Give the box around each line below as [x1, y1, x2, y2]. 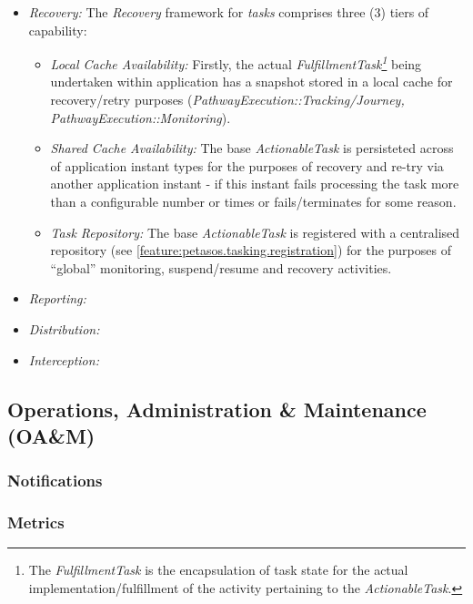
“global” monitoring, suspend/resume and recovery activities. [50, 258, 392, 277]
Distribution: [28, 319, 100, 338]
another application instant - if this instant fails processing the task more [50, 174, 459, 193]
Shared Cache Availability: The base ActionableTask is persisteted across [50, 138, 454, 158]
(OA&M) [7, 421, 96, 449]
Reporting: [28, 289, 86, 308]
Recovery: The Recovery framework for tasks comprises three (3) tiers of [28, 3, 429, 21]
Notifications [7, 469, 103, 492]
